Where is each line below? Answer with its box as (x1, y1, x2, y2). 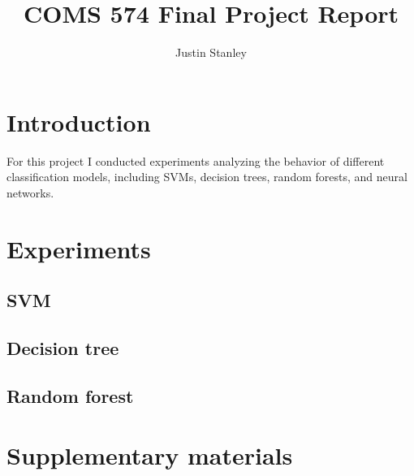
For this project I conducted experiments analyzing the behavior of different (6, 152, 385, 169)
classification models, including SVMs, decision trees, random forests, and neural (6, 168, 408, 185)
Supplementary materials (6, 439, 293, 472)
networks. (6, 184, 54, 201)
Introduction (6, 105, 151, 138)
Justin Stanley (175, 44, 247, 61)
